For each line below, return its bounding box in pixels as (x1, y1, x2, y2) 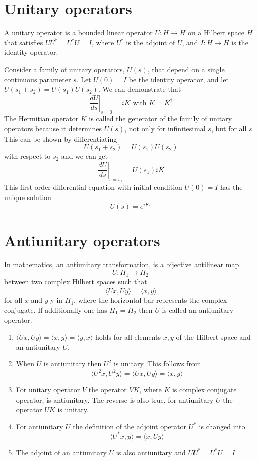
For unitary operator (16, 384, 80, 395)
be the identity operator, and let (128, 74, 229, 84)
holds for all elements (95, 332, 161, 342)
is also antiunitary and (116, 447, 186, 457)
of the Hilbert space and (176, 332, 251, 342)
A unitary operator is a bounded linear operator (4, 27, 153, 38)
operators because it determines (4, 123, 102, 134)
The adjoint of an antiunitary (16, 447, 107, 457)
